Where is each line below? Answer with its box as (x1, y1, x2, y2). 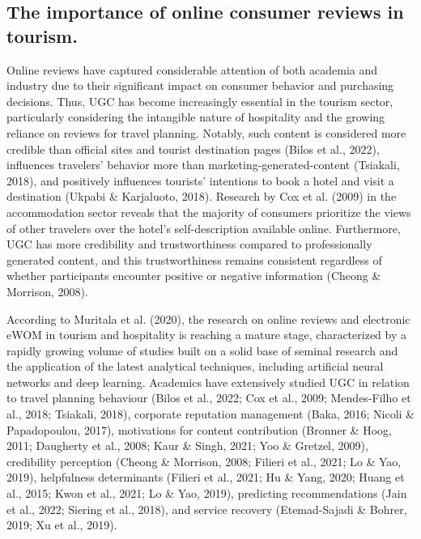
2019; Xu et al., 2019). (6, 516, 117, 533)
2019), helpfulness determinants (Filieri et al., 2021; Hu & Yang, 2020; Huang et (6, 469, 405, 486)
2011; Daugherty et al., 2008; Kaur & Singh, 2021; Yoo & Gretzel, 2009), (6, 437, 368, 454)
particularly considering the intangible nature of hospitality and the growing (6, 108, 385, 125)
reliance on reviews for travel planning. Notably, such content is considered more (6, 124, 406, 141)
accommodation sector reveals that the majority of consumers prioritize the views (6, 203, 411, 220)
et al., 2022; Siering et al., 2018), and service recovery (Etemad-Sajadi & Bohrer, (6, 500, 407, 517)
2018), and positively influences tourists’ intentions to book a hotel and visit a (6, 172, 394, 189)
